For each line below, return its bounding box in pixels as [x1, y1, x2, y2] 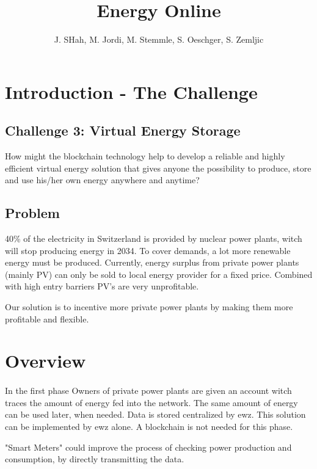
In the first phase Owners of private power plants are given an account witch [5, 384, 292, 397]
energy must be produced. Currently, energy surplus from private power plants [5, 256, 299, 269]
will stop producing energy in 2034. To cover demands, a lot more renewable [5, 244, 291, 256]
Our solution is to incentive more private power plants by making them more [5, 300, 293, 313]
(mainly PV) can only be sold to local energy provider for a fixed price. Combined [5, 267, 313, 280]
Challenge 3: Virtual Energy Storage [5, 121, 241, 140]
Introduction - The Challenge [5, 79, 258, 104]
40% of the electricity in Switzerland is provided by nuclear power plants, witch [5, 232, 302, 245]
